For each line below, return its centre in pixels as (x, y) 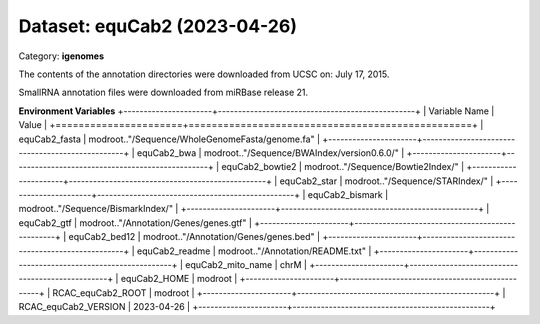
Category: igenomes (61, 56)
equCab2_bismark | (348, 195)
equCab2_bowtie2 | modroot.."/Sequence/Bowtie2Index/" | (343, 167)
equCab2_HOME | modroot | (179, 279)
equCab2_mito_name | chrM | (246, 265)
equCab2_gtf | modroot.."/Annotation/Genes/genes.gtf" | (135, 222)
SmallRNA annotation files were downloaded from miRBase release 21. (163, 92)
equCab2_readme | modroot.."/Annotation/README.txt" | (254, 251)
